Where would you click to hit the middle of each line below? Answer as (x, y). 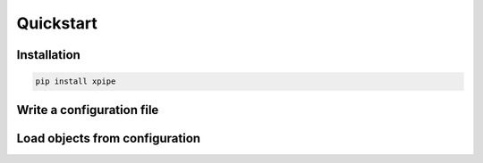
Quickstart (57, 23)
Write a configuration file (88, 110)
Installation (48, 55)
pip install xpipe (76, 81)
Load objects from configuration (109, 138)
